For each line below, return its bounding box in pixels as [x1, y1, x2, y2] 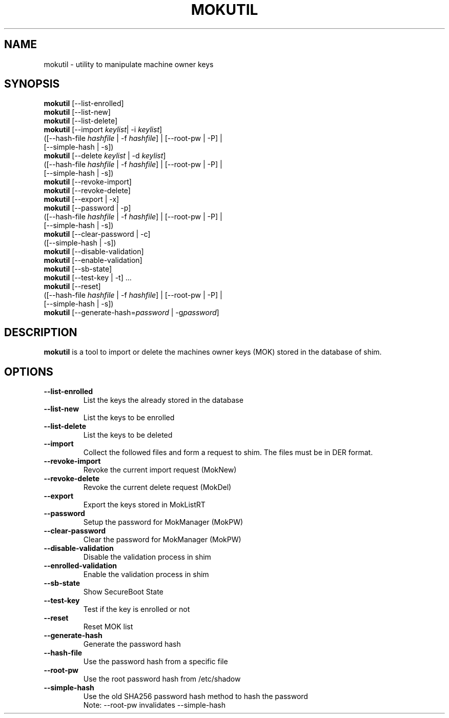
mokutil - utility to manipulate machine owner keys [44, 59, 214, 69]
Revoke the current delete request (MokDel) [83, 483, 232, 492]
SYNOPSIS [4, 77, 60, 91]
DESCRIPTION [4, 325, 77, 339]
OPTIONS [4, 365, 53, 378]
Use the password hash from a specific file [83, 657, 228, 666]
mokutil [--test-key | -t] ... [44, 273, 132, 282]
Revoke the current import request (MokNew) [83, 465, 237, 475]
